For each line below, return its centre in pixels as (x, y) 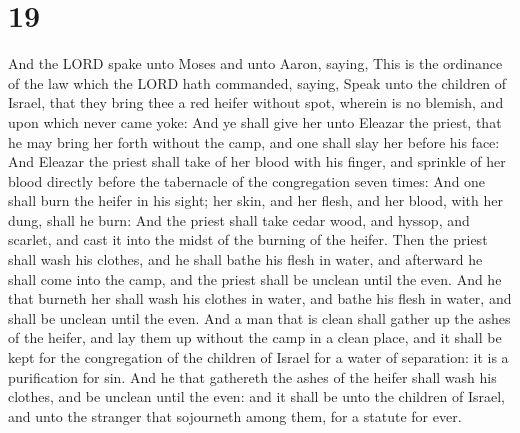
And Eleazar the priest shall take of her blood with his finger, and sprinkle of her (257, 161)
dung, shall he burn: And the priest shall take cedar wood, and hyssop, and (239, 219)
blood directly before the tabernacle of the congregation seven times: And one (247, 180)
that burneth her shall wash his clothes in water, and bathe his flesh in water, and (260, 298)
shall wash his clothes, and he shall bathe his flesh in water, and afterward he (245, 259)
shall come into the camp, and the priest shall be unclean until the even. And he (255, 278)
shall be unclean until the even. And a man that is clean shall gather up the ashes (259, 317)
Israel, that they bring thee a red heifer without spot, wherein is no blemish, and (256, 102)
